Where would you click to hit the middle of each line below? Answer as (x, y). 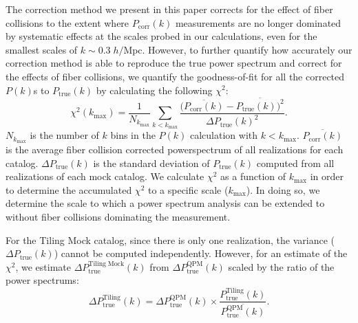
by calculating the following (154, 90)
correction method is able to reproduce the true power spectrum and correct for (174, 63)
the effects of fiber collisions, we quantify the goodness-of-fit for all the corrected (175, 76)
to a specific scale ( (188, 189)
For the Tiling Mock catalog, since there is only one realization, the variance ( (170, 240)
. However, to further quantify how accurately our (247, 49)
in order (327, 176)
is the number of (64, 135)
